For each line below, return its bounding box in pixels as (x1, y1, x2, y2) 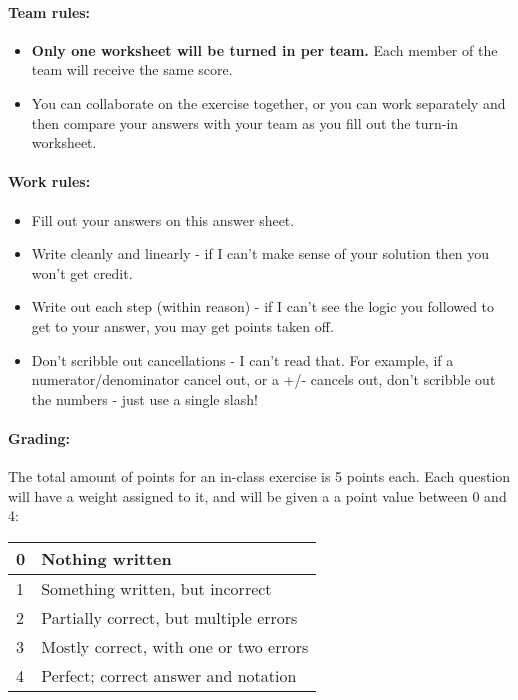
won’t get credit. (31, 262, 133, 283)
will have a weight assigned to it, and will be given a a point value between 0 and (8, 485, 507, 506)
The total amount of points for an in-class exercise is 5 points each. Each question (8, 466, 511, 487)
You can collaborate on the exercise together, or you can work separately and (31, 92, 506, 113)
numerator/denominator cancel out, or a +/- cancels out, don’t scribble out (31, 369, 496, 390)
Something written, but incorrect (41, 576, 272, 600)
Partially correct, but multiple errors (41, 605, 298, 629)
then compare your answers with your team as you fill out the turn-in (31, 112, 459, 133)
